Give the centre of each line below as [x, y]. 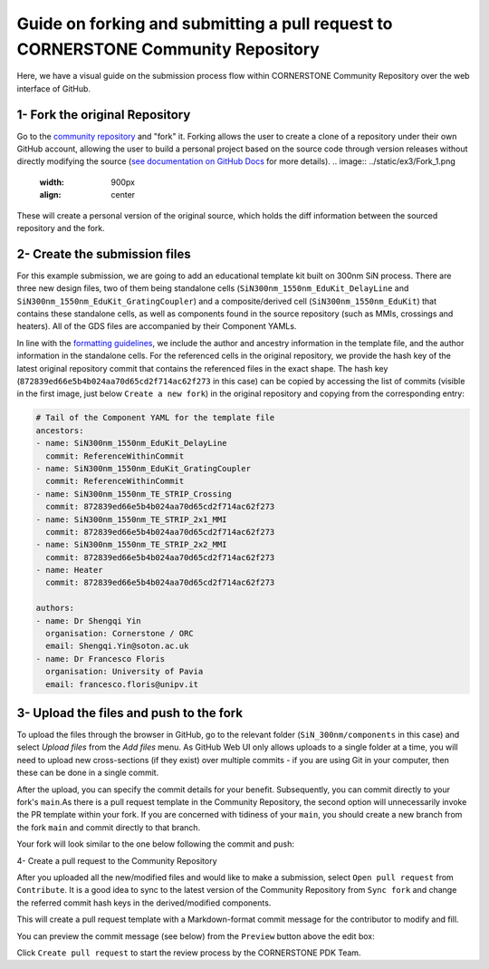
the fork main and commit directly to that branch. [109, 827]
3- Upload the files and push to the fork [130, 713]
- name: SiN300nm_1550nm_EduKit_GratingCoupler [143, 468]
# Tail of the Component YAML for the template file [155, 418]
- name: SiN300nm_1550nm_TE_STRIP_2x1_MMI [131, 519]
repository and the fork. [61, 228]
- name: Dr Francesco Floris [101, 659]
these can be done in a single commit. [88, 773]
